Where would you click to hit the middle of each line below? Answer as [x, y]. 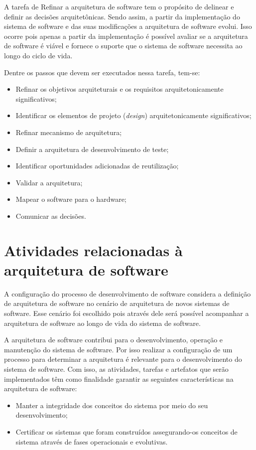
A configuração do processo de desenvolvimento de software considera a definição [128, 293]
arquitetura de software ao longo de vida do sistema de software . [102, 323]
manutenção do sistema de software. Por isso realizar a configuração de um [118, 349]
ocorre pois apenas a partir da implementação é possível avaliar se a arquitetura [126, 36]
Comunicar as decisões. [51, 216]
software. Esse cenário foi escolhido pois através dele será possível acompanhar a [127, 313]
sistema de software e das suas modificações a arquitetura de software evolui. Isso [128, 26]
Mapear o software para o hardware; [71, 199]
